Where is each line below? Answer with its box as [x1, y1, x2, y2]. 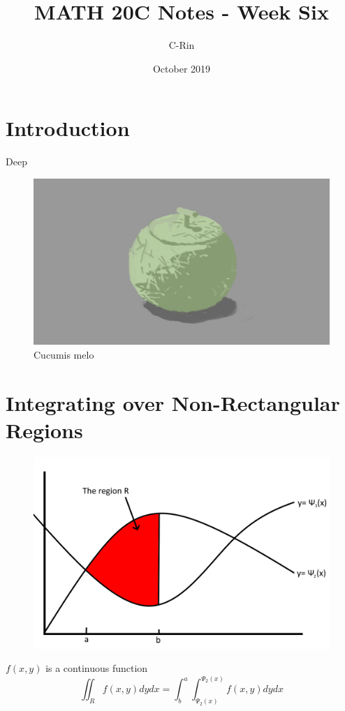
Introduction [6, 114, 130, 142]
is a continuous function [45, 661, 148, 675]
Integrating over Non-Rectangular [6, 388, 340, 417]
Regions [6, 415, 83, 444]
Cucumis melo [34, 347, 94, 361]
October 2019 [152, 61, 211, 75]
